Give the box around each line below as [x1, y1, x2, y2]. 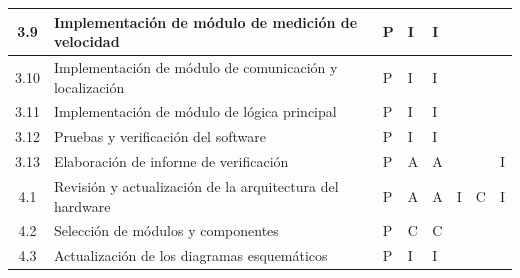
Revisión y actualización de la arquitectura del [53, 175, 339, 196]
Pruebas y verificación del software [53, 126, 266, 147]
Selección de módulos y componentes [53, 220, 279, 241]
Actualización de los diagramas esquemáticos [53, 245, 328, 266]
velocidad [53, 31, 120, 52]
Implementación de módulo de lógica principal [53, 101, 337, 122]
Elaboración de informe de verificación [53, 151, 289, 172]
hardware [53, 195, 111, 216]
